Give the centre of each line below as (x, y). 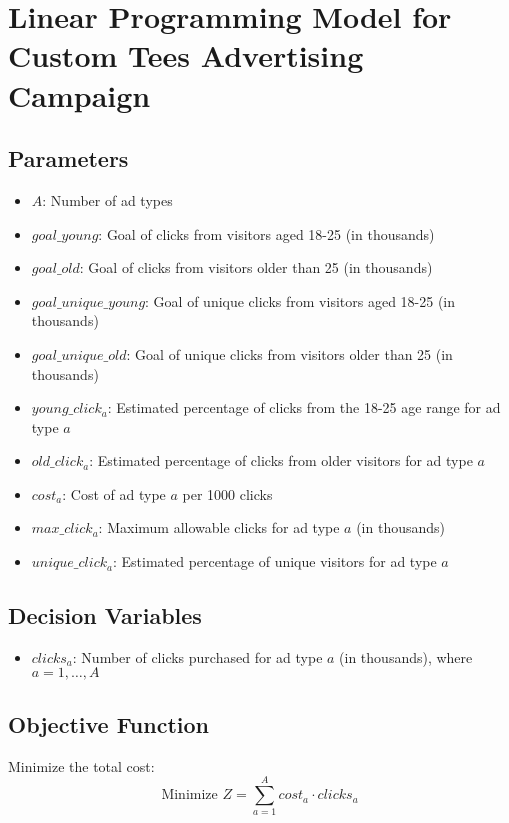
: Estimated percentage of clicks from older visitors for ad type (281, 460)
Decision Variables (105, 615)
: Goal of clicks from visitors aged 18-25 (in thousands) (266, 233)
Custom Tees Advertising (186, 55)
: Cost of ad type (114, 493)
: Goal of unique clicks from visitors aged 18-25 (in (300, 300)
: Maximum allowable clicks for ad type (219, 527)
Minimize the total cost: (81, 765)
